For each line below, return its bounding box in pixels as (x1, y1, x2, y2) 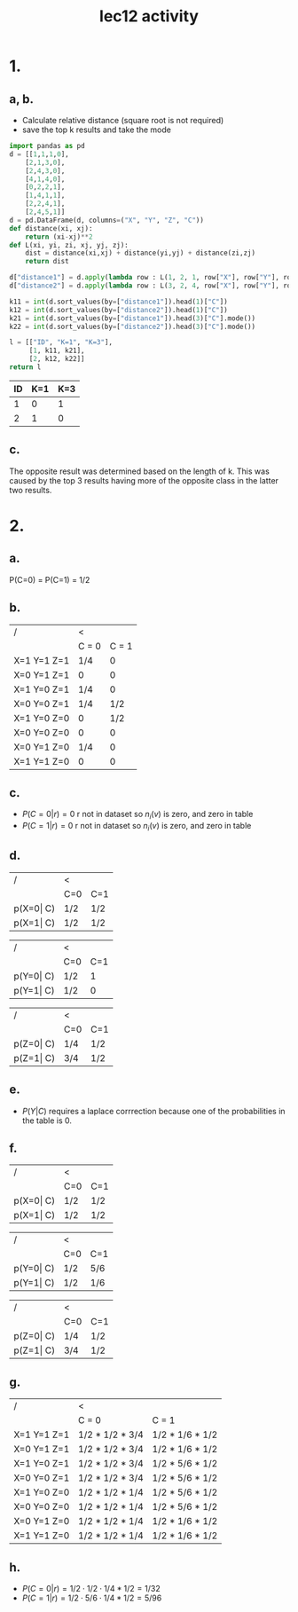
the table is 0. (21, 1115, 73, 1126)
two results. (9, 484, 52, 495)
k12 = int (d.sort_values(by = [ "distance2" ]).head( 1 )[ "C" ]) (9, 305, 228, 314)
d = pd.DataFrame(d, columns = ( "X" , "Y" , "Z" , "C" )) (9, 216, 204, 224)
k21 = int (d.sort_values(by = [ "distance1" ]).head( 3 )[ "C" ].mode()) (9, 313, 255, 323)
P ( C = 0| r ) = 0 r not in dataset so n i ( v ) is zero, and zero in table (21, 809, 254, 822)
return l (9, 363, 42, 372)
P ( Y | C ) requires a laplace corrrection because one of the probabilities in (21, 1105, 286, 1116)
